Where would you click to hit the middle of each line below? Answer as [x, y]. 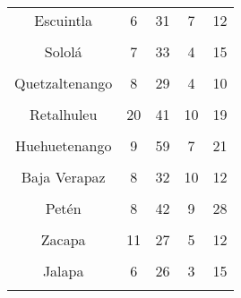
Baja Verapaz [63, 177]
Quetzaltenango [64, 83]
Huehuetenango [63, 145]
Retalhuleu [64, 114]
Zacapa [63, 239]
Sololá [63, 51]
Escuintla [64, 20]
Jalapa [63, 271]
